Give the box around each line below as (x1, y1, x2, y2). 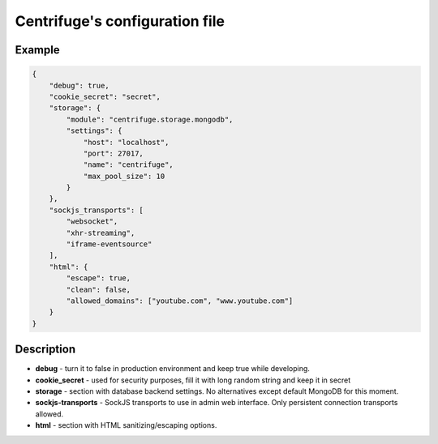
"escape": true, (66, 274, 131, 283)
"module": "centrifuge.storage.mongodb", (66, 114, 234, 124)
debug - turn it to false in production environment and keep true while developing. (35, 364, 310, 374)
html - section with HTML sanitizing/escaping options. (35, 421, 217, 430)
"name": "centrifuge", (83, 160, 174, 169)
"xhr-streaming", (66, 228, 135, 237)
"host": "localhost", (83, 138, 170, 147)
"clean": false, (66, 284, 131, 294)
